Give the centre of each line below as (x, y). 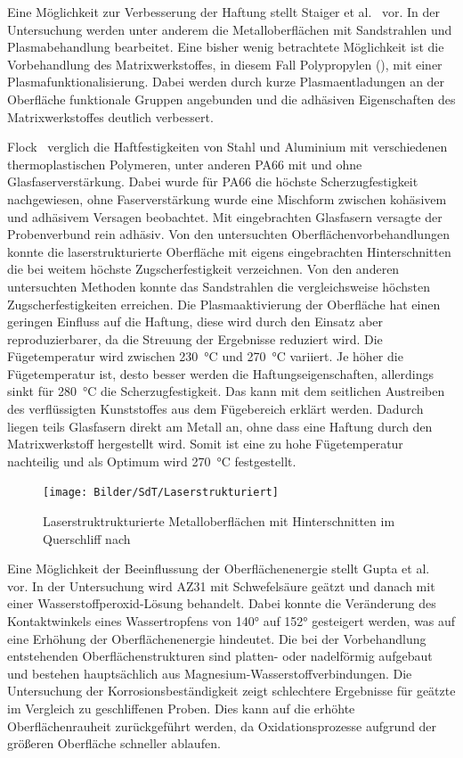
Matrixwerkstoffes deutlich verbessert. (110, 116)
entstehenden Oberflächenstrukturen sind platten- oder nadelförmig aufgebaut (220, 656)
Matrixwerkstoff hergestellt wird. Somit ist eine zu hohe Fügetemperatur (205, 444)
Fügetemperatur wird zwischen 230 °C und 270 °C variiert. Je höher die (205, 356)
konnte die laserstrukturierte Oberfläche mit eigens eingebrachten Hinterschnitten (229, 251)
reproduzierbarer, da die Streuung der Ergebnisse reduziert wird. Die (195, 338)
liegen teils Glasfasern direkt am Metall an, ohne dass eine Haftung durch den (220, 426)
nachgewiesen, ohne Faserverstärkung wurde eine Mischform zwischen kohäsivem (227, 198)
